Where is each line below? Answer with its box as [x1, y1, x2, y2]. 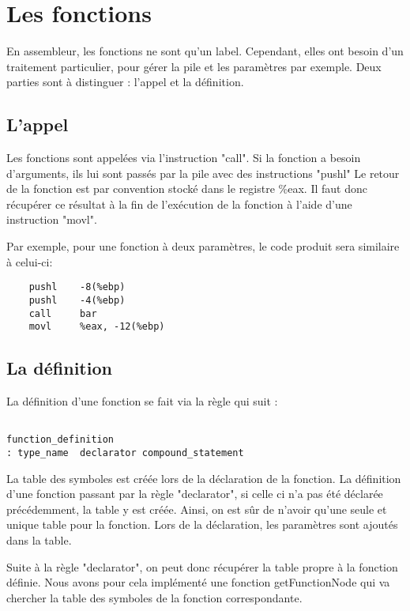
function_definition [6, 434, 115, 446]
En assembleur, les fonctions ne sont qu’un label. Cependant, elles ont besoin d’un [6, 43, 404, 59]
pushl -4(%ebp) [28, 294, 126, 306]
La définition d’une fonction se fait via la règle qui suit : [6, 393, 278, 409]
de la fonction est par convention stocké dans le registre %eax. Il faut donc [6, 180, 367, 197]
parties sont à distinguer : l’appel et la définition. [6, 74, 244, 90]
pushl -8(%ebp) [28, 281, 126, 293]
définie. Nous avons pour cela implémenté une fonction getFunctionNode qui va [6, 574, 390, 590]
